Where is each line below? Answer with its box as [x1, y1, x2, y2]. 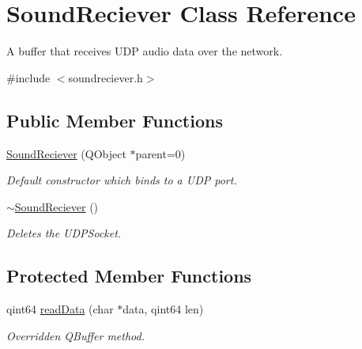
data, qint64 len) [123, 301, 204, 317]
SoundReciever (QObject [6, 145, 126, 161]
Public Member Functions [6, 108, 223, 132]
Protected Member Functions [6, 264, 252, 288]
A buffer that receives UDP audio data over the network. [6, 43, 283, 59]
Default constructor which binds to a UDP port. [6, 172, 237, 188]
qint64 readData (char [6, 301, 114, 317]
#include [6, 69, 51, 85]
